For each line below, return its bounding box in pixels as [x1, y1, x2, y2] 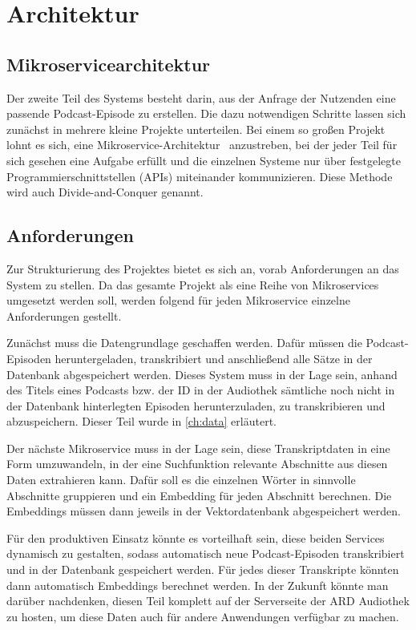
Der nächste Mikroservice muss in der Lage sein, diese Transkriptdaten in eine [6, 439, 390, 456]
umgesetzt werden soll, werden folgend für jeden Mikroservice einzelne [6, 292, 350, 309]
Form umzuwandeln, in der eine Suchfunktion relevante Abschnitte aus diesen [6, 455, 388, 472]
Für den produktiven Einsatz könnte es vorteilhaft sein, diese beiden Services [6, 529, 385, 546]
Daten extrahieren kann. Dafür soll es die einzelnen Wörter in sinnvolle [6, 471, 356, 488]
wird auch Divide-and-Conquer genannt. [6, 184, 204, 200]
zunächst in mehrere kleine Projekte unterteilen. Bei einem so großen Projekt [6, 120, 386, 137]
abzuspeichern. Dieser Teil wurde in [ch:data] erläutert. [6, 413, 277, 430]
